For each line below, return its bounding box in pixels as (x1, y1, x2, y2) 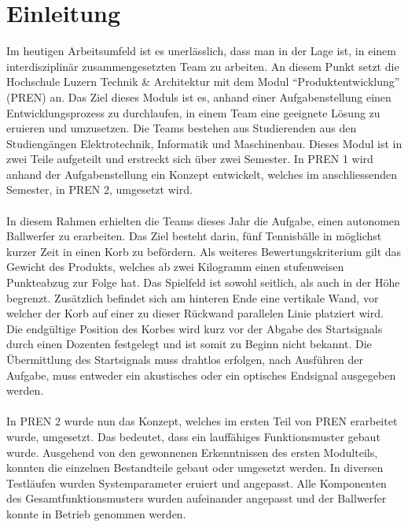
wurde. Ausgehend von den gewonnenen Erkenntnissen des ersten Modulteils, (6, 443, 378, 460)
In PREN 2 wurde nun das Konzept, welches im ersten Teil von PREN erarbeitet (6, 413, 398, 429)
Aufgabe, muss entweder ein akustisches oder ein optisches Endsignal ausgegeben (6, 366, 396, 383)
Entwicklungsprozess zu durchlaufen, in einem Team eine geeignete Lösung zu (6, 104, 380, 121)
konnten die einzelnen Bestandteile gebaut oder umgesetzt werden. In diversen (6, 459, 384, 476)
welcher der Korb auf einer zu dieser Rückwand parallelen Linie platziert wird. (6, 305, 384, 321)
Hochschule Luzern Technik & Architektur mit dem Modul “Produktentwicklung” (6, 73, 400, 90)
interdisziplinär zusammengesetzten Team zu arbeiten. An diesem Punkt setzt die (6, 58, 399, 74)
